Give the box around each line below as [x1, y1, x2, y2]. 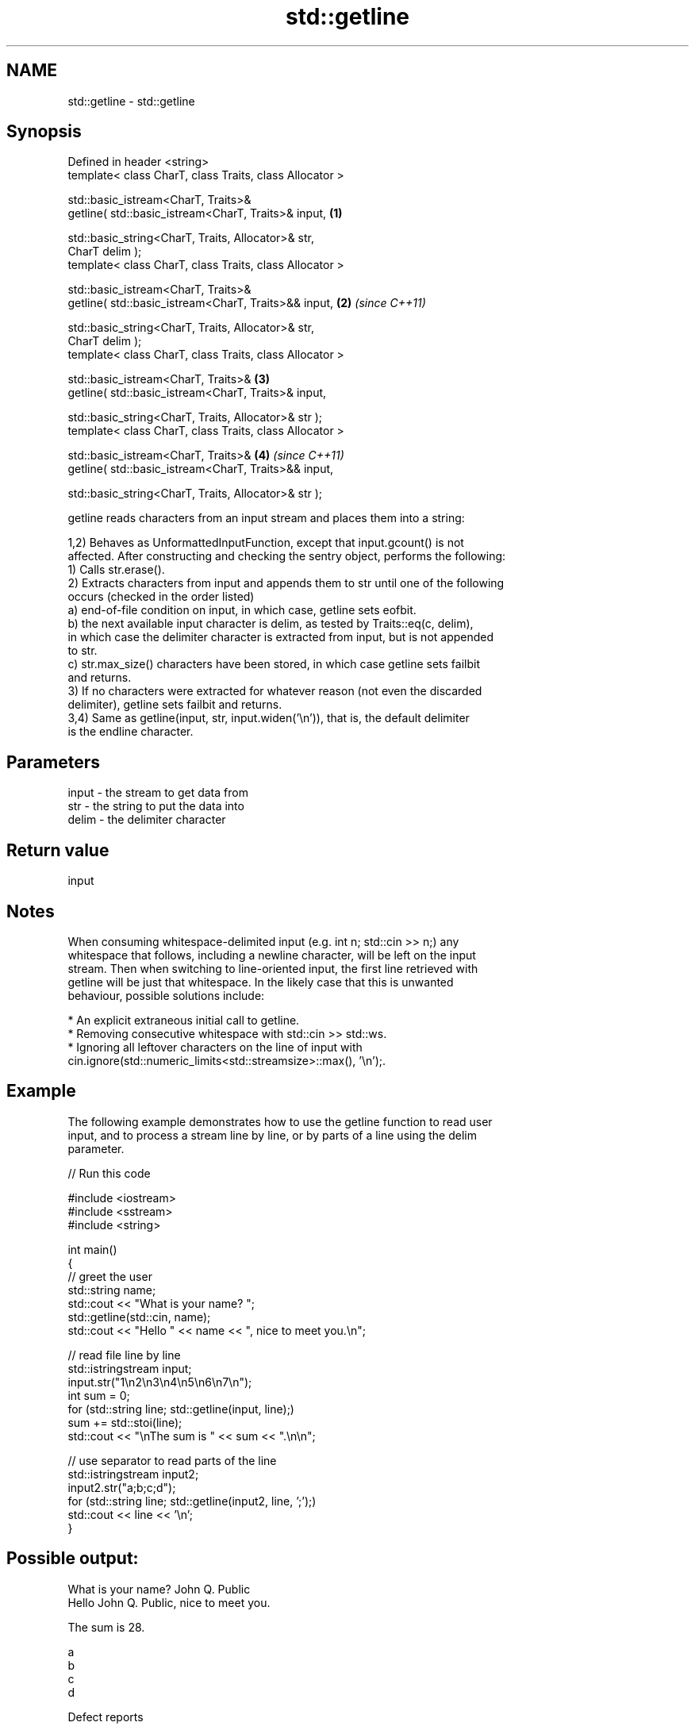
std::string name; [67, 1282, 156, 1297]
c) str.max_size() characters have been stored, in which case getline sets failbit [67, 657, 480, 671]
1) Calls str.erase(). [67, 563, 165, 577]
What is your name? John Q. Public [67, 1582, 251, 1596]
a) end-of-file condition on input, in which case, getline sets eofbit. [67, 603, 417, 617]
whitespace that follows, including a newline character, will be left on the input [67, 948, 476, 962]
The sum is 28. [67, 1620, 145, 1634]
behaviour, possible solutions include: [67, 988, 265, 1002]
